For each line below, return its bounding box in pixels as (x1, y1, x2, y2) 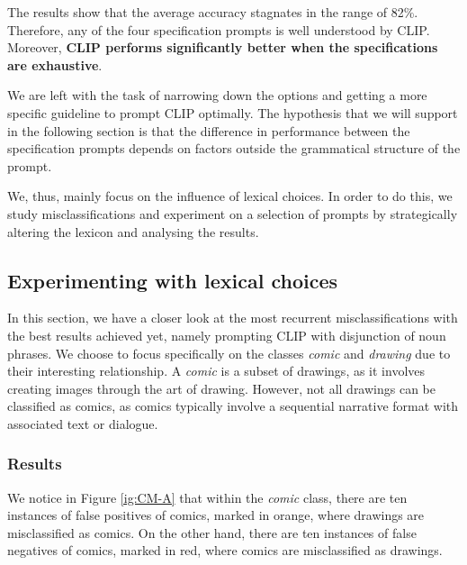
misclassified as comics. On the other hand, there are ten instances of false (7, 523, 417, 542)
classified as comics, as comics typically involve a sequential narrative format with (7, 396, 459, 415)
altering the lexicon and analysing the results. (7, 222, 259, 241)
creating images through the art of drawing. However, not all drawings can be (7, 378, 436, 397)
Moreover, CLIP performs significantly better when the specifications (7, 38, 438, 57)
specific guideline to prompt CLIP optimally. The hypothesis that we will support (7, 103, 458, 122)
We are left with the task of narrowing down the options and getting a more (7, 86, 427, 105)
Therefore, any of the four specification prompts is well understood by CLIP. (7, 20, 430, 39)
